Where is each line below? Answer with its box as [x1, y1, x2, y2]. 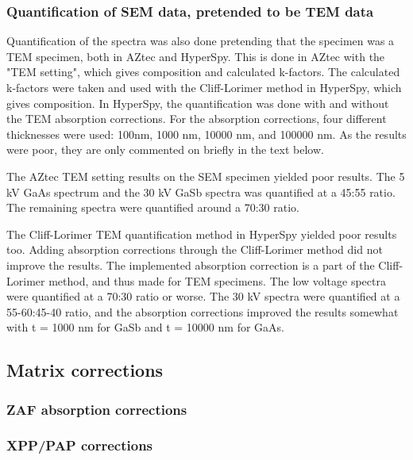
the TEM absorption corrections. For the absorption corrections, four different [6, 110, 387, 127]
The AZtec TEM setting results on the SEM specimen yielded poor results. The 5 [6, 167, 405, 184]
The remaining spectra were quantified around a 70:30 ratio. [6, 199, 299, 216]
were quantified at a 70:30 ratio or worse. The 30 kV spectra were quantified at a [6, 288, 400, 305]
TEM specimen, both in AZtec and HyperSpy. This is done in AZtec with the [6, 48, 385, 64]
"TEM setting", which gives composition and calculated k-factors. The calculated [6, 63, 400, 80]
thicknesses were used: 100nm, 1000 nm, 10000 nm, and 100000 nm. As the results [6, 125, 407, 142]
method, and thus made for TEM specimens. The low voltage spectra [48, 272, 386, 289]
